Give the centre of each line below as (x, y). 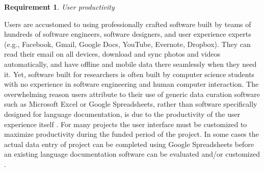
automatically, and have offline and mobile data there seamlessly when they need (130, 64)
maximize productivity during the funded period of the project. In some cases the (131, 134)
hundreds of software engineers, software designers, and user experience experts (128, 34)
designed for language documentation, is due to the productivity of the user (122, 114)
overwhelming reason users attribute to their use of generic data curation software (132, 94)
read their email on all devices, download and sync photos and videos (112, 54)
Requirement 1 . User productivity (59, 7)
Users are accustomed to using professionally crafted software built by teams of (128, 24)
